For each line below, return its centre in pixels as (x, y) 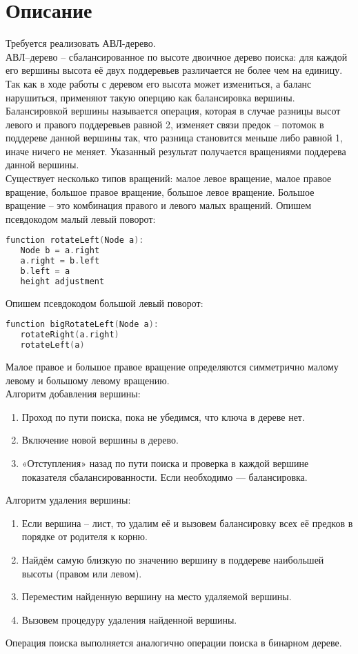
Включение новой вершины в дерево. (100, 440)
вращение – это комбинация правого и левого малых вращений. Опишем (159, 205)
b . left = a (45, 271)
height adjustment (62, 281)
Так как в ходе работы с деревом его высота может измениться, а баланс (159, 83)
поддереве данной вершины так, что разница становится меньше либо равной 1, (174, 138)
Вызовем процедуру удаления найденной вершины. (129, 619)
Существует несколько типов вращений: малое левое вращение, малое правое (169, 178)
